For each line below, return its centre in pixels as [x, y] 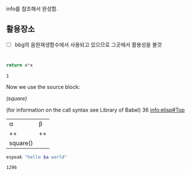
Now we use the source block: [43, 87]
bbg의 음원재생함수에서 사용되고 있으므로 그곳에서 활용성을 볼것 [88, 44]
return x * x [20, 65]
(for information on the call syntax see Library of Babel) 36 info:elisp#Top [96, 110]
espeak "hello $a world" [37, 157]
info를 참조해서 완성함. [32, 9]
